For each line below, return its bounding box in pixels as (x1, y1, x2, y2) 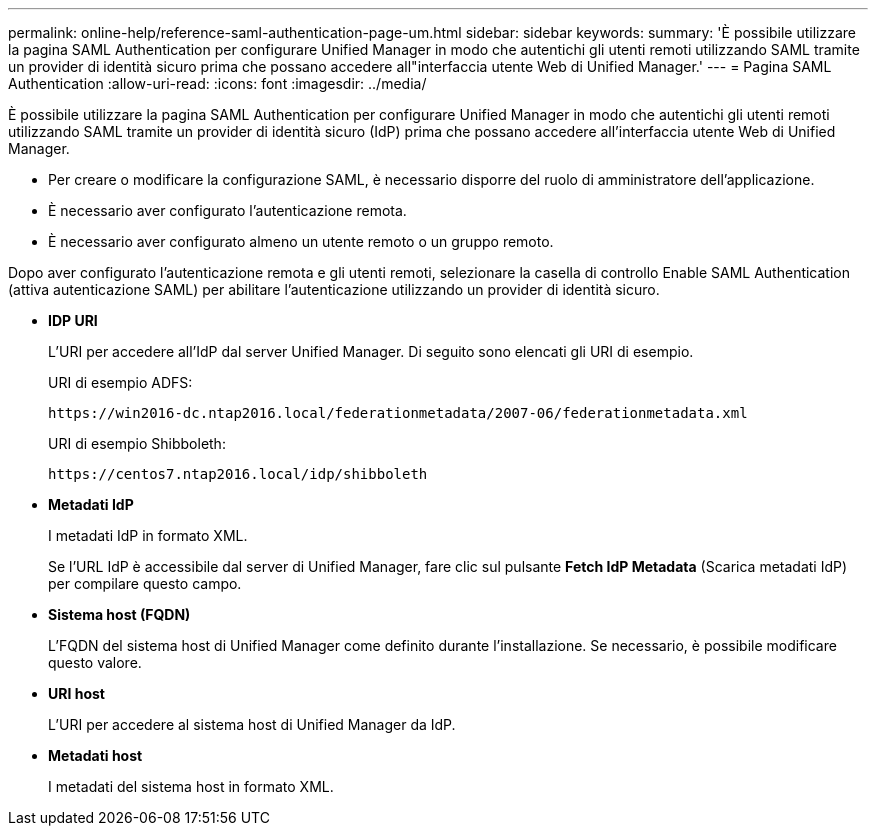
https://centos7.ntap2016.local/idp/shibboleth (48, 466, 428, 482)
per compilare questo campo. (48, 575, 242, 592)
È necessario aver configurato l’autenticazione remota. (48, 202, 407, 219)
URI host (48, 685, 105, 702)
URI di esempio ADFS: (48, 374, 193, 391)
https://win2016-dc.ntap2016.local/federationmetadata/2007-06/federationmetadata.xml (48, 405, 748, 421)
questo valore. (48, 654, 142, 671)
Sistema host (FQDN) (48, 606, 191, 623)
